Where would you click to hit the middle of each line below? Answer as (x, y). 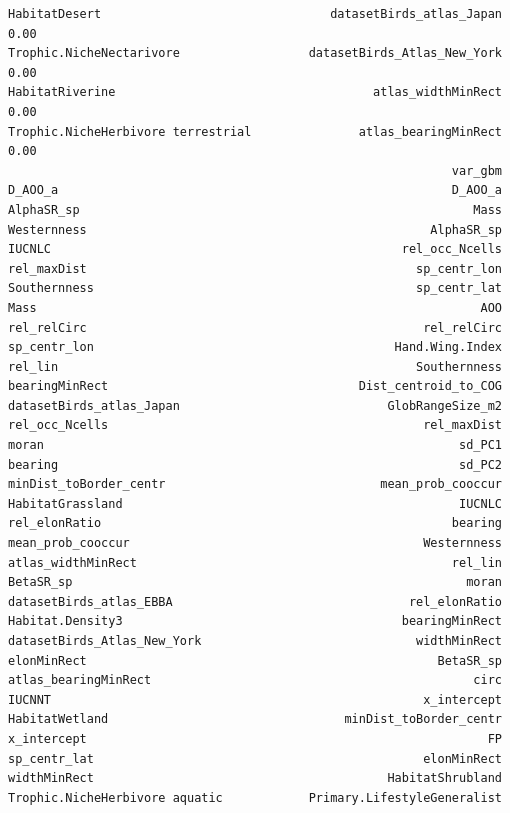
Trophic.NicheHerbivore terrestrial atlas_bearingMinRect (255, 131)
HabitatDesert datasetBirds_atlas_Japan (255, 14)
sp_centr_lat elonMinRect (255, 758)
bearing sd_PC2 (255, 464)
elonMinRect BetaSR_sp (255, 660)
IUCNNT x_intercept (255, 699)
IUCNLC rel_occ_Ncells (255, 249)
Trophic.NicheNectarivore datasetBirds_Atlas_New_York (255, 53)
